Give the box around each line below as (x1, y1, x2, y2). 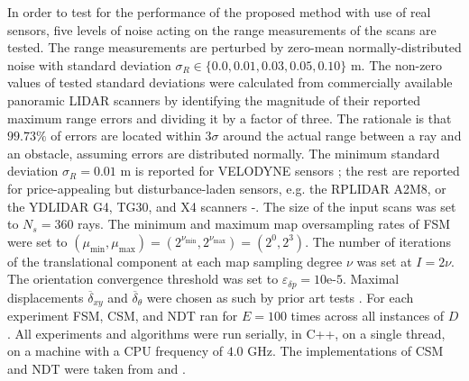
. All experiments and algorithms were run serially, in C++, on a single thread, (7, 323, 446, 342)
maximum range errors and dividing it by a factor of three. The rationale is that (7, 108, 452, 127)
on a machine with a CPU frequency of (7, 341, 224, 360)
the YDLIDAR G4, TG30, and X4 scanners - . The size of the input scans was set (7, 196, 456, 215)
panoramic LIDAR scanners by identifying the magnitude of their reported (7, 90, 420, 109)
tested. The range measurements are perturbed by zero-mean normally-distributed (7, 38, 462, 57)
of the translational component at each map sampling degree (7, 251, 343, 270)
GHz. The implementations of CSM (247, 341, 444, 360)
